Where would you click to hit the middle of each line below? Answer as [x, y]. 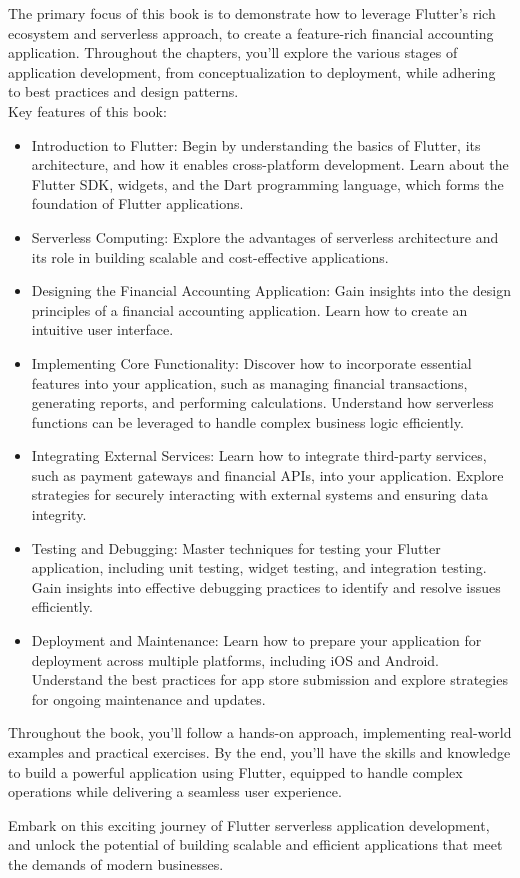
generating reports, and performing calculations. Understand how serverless [262, 402]
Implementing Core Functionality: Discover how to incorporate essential [251, 362]
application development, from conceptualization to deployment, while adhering [252, 71]
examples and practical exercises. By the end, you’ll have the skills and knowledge [259, 752]
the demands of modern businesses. [116, 863]
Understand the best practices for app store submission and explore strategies [269, 679]
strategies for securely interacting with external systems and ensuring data [259, 494]
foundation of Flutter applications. [137, 203]
